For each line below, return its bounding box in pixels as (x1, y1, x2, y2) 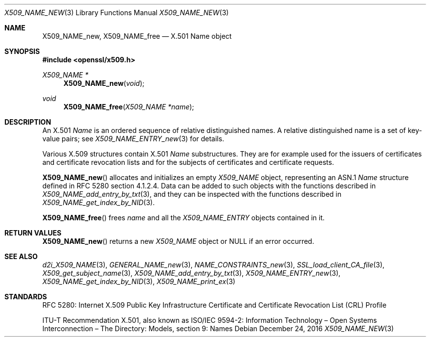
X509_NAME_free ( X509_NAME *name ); (63, 103, 194, 111)
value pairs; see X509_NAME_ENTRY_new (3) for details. (42, 134, 225, 143)
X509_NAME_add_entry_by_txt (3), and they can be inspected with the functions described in (42, 190, 342, 198)
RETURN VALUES (4, 229, 62, 237)
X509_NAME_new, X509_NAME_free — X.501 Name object (42, 32, 232, 40)
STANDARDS (4, 292, 47, 301)
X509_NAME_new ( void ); (63, 79, 145, 87)
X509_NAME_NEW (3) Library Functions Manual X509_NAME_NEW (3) (4, 8, 229, 17)
